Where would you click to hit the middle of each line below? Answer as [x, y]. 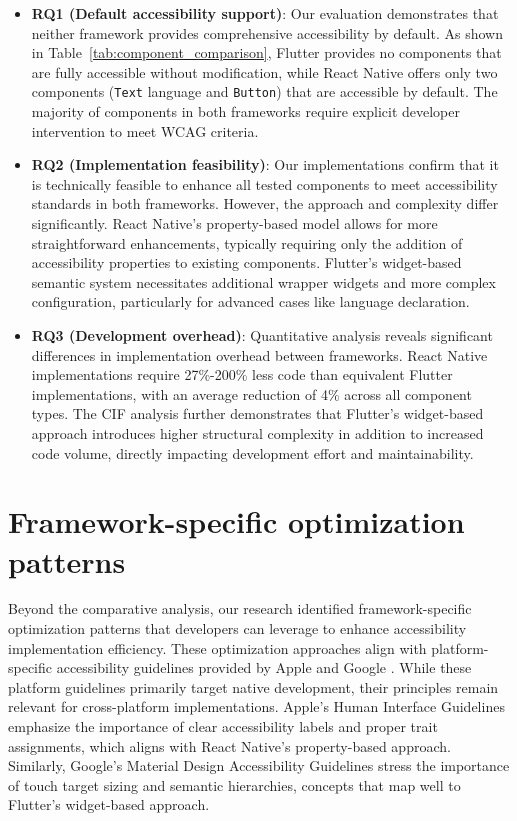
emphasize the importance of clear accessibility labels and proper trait [223, 726]
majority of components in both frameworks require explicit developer [245, 111]
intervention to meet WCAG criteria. [145, 130]
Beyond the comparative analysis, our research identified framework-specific [240, 608]
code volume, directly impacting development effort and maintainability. [252, 452]
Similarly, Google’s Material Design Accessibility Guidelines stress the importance [259, 765]
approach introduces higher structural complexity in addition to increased [257, 432]
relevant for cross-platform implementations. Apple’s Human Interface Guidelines [256, 706]
